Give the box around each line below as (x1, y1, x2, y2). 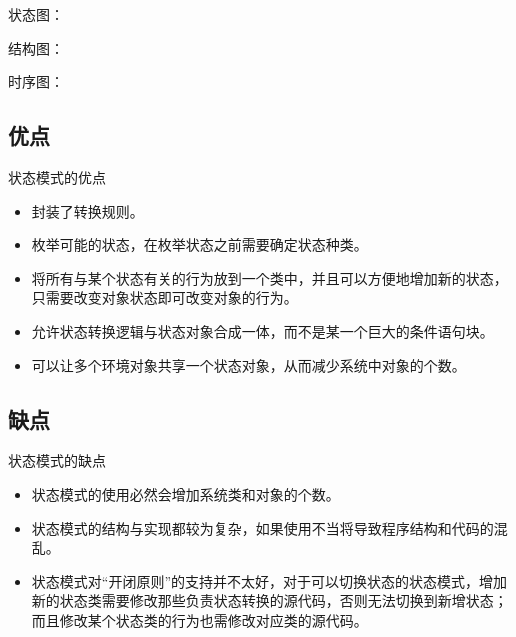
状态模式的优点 (8, 166, 106, 187)
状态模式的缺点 (8, 450, 106, 471)
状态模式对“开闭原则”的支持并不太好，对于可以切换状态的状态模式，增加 (31, 570, 508, 591)
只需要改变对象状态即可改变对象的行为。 (31, 287, 298, 308)
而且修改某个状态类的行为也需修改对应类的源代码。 (31, 609, 368, 630)
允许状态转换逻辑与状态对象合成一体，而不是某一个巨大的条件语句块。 (31, 320, 494, 341)
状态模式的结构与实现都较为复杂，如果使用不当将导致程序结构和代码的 (31, 517, 494, 538)
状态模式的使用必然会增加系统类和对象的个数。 (31, 483, 340, 504)
